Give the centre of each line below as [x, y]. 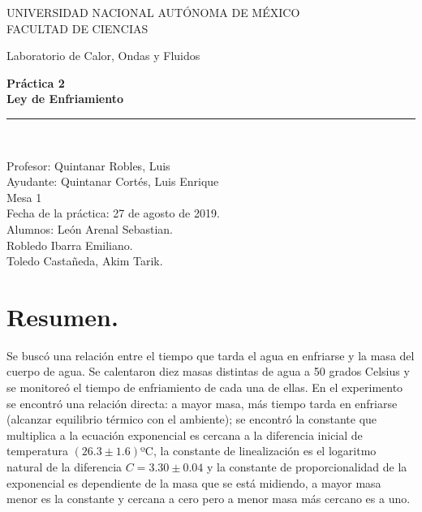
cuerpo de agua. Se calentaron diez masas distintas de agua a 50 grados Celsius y [208, 371]
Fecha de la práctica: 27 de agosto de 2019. [113, 213]
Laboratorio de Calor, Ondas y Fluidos [103, 56]
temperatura [37, 451]
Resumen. [62, 316]
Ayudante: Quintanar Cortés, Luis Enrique [113, 181]
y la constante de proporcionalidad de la [307, 467]
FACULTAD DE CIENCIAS [78, 28]
